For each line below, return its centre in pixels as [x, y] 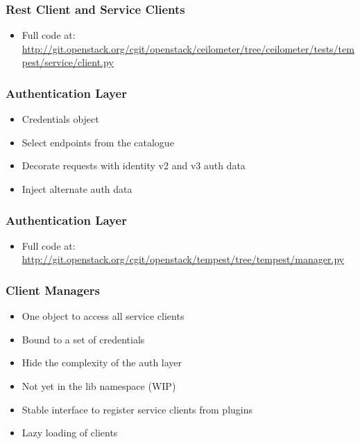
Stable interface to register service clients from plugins [137, 409]
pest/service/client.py [68, 62]
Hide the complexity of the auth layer [102, 362]
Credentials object [60, 119]
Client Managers [53, 290]
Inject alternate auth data [77, 189]
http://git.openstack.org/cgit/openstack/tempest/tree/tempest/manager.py [183, 259]
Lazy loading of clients [70, 433]
